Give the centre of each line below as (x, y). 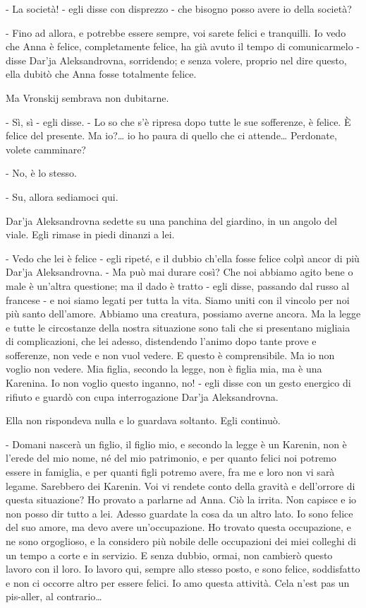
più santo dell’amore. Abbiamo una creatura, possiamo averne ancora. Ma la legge (183, 314)
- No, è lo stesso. (41, 173)
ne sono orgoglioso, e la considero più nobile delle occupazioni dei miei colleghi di (181, 541)
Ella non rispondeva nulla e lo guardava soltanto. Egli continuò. (143, 420)
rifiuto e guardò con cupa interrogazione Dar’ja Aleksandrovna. (142, 396)
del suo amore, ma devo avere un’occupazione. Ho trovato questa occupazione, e (178, 527)
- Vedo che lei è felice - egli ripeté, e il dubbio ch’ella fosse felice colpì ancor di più (183, 258)
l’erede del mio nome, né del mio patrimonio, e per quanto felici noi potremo (171, 458)
